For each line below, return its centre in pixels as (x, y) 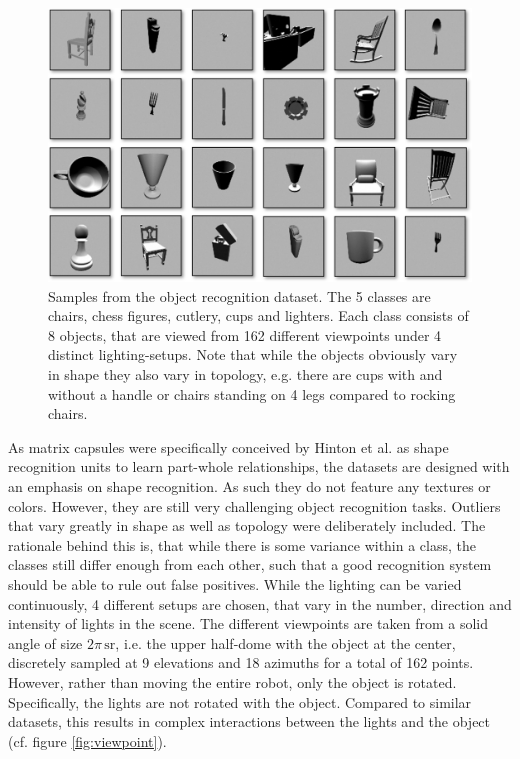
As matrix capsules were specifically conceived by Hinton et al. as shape (228, 446)
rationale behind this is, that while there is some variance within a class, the (242, 544)
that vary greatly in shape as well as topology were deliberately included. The (247, 525)
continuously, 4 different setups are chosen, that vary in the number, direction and (260, 603)
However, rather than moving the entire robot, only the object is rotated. (232, 681)
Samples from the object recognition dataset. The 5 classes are (239, 295)
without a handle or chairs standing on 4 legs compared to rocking (252, 393)
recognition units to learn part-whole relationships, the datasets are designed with (259, 466)
